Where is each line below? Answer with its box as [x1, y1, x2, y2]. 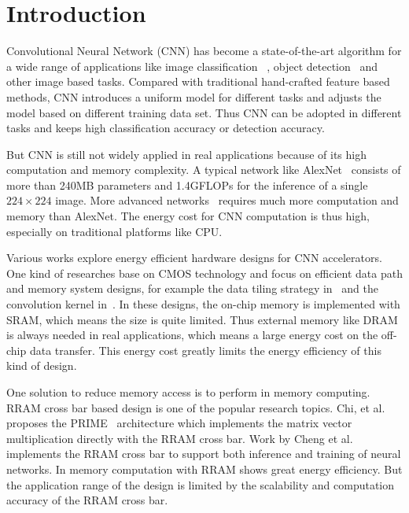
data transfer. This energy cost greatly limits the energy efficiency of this [29, 341, 381, 358]
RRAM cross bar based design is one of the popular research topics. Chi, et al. [6, 399, 385, 415]
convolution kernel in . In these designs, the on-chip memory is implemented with [6, 296, 400, 312]
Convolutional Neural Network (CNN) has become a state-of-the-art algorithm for [6, 42, 402, 59]
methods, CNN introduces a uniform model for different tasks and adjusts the [6, 88, 381, 105]
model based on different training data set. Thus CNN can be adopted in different [6, 104, 402, 120]
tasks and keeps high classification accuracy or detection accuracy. [6, 120, 325, 136]
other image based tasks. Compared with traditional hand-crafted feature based [6, 73, 390, 90]
